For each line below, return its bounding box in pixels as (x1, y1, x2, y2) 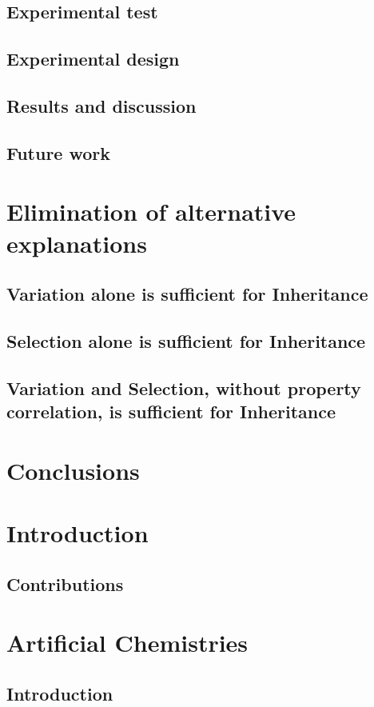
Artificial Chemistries (6, 626, 249, 659)
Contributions (6, 571, 124, 596)
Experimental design (6, 46, 180, 71)
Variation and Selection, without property (6, 375, 361, 400)
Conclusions (6, 453, 140, 486)
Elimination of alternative (6, 195, 296, 228)
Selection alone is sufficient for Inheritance (6, 328, 366, 353)
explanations (6, 226, 147, 259)
